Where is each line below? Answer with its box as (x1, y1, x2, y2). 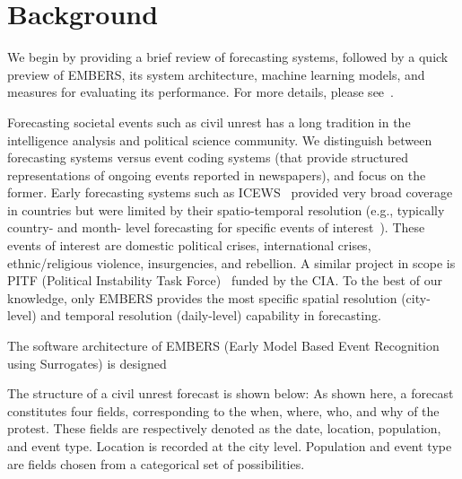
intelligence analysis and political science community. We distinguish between (7, 130, 432, 149)
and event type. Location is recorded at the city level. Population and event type (7, 437, 452, 455)
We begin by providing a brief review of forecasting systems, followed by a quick (7, 48, 449, 66)
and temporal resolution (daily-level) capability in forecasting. (40, 306, 381, 325)
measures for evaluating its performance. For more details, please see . (7, 83, 394, 101)
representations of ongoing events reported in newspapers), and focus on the (7, 165, 426, 184)
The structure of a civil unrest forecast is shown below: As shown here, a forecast (7, 384, 454, 403)
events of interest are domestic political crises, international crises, (7, 236, 371, 255)
